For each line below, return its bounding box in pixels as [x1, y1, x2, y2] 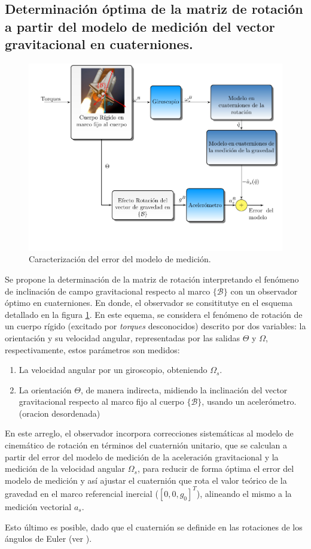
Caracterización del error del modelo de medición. [29, 253, 211, 265]
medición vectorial [5, 500, 72, 512]
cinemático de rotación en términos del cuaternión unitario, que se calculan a [5, 439, 288, 451]
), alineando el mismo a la [196, 487, 292, 499]
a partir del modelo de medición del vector [5, 17, 275, 35]
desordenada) [51, 407, 100, 419]
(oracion [19, 407, 49, 419]
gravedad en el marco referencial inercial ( [5, 487, 158, 499]
